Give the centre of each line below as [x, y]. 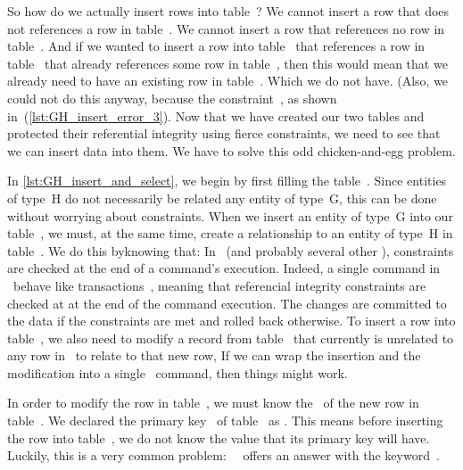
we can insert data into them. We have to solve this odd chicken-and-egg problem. [231, 150]
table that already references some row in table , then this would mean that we [227, 63]
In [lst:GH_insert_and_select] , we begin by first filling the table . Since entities [227, 181]
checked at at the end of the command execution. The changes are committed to [227, 303]
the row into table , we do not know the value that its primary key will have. [219, 437]
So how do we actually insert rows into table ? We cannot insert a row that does [228, 11]
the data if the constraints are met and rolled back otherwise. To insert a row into [231, 321]
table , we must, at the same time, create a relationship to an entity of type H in [230, 233]
